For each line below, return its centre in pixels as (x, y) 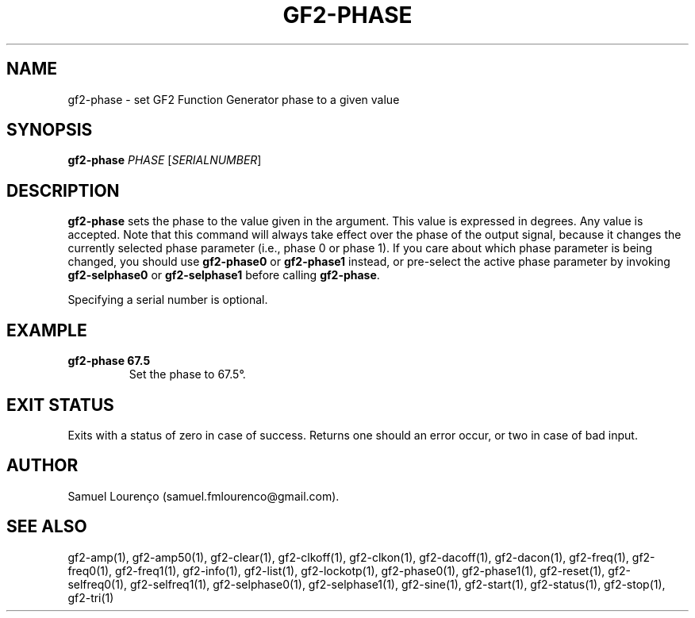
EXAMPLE (47, 330)
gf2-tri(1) (91, 597)
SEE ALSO (47, 527)
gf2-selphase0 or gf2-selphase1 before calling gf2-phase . (224, 275)
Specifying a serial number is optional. (168, 300)
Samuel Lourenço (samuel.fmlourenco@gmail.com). (204, 496)
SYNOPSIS (50, 130)
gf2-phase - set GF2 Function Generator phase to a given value (234, 99)
